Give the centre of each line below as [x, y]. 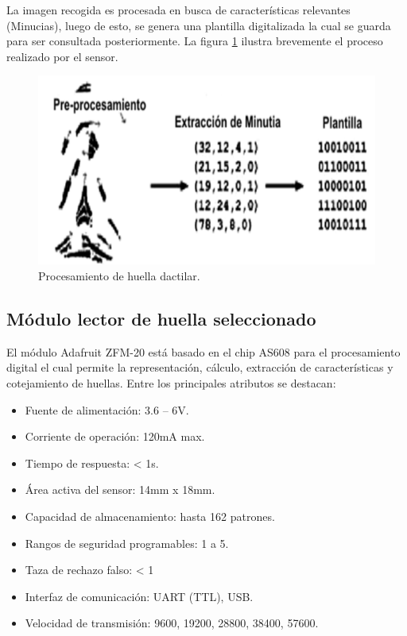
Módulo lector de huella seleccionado [161, 319]
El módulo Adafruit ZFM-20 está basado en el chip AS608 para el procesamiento [203, 351]
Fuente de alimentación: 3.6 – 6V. [107, 409]
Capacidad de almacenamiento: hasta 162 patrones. [150, 516]
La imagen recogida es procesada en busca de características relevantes [178, 10]
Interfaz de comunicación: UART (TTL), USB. [139, 596]
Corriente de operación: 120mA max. [115, 436]
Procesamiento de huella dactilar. [119, 276]
